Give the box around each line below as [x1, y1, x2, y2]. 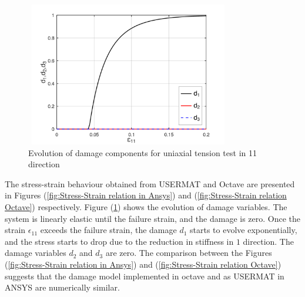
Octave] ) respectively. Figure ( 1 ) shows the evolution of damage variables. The [5, 201, 287, 213]
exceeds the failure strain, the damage [40, 224, 177, 236]
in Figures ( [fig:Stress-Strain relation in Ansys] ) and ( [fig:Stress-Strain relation [5, 189, 287, 201]
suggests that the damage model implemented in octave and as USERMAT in [5, 269, 284, 282]
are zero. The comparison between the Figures [105, 247, 272, 259]
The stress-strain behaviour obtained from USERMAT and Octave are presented [5, 177, 295, 190]
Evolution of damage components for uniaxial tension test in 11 [28, 146, 257, 158]
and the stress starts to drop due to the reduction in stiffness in [5, 235, 234, 247]
